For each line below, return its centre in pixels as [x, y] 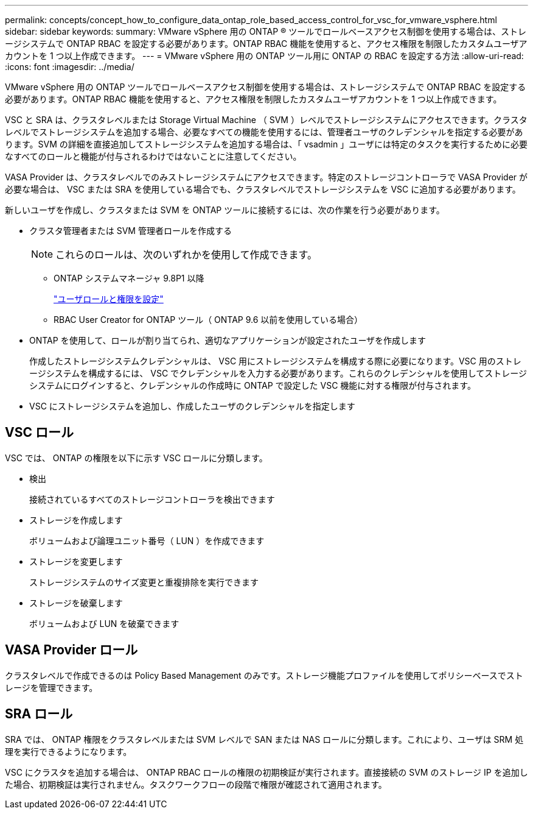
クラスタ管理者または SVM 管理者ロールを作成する [131, 231]
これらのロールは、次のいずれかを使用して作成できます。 [186, 255]
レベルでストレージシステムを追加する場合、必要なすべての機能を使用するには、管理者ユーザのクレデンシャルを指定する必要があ [264, 132]
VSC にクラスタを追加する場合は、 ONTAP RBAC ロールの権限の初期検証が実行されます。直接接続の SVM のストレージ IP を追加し [266, 772]
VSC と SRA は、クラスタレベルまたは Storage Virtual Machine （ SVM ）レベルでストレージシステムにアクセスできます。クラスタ [266, 120]
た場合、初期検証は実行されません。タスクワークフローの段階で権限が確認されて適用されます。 [196, 784]
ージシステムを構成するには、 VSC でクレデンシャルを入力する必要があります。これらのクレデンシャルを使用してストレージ [278, 373]
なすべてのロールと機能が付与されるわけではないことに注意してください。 [153, 156]
